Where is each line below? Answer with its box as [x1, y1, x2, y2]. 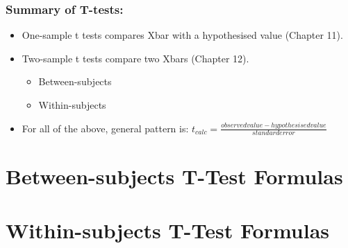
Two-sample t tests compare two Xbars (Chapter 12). [22, 51, 249, 65]
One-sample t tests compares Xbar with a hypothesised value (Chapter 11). [22, 28, 343, 42]
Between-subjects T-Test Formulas [6, 161, 343, 190]
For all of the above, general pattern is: [22, 121, 189, 135]
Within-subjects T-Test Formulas [6, 215, 330, 244]
